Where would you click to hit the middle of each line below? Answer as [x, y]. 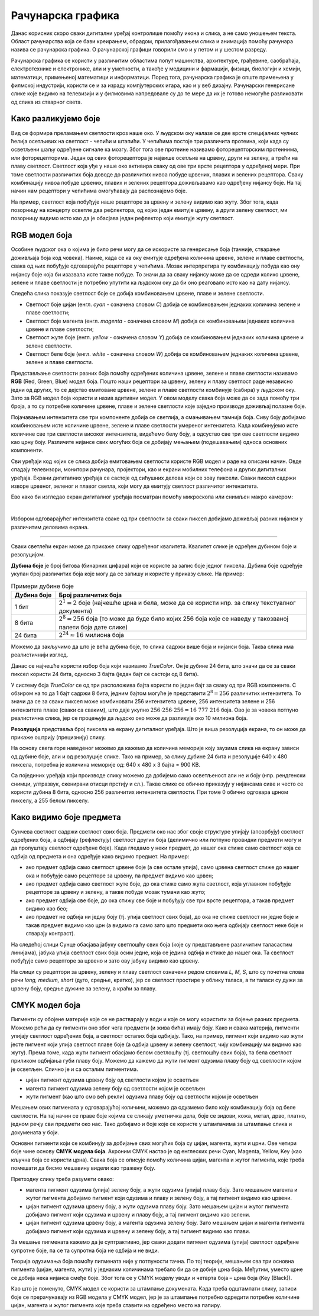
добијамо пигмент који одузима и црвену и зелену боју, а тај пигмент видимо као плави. [138, 1231]
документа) [76, 611]
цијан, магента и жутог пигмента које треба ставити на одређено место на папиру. [116, 1305]
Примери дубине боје [42, 586]
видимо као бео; [47, 909]
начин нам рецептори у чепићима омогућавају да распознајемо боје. [99, 191]
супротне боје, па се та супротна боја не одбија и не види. [85, 1250]
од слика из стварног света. [47, 102]
